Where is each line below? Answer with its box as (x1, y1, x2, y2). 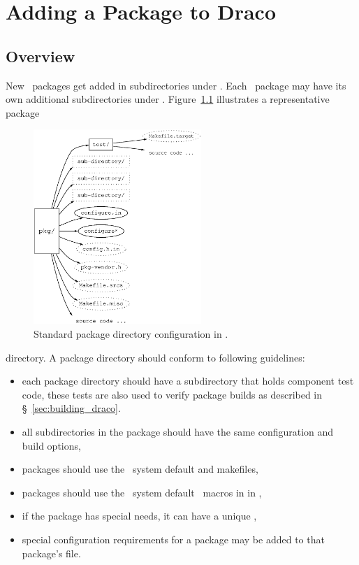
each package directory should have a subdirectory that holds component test (22, 373, 354, 388)
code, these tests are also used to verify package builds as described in (22, 387, 323, 401)
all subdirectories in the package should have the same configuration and (22, 424, 334, 438)
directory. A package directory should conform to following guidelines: (6, 350, 305, 364)
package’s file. (22, 545, 81, 560)
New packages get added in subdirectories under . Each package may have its (6, 78, 346, 92)
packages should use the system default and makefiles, (22, 462, 258, 476)
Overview (6, 45, 75, 66)
